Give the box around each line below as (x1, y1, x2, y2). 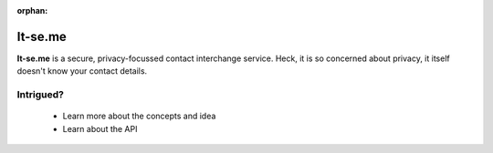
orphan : (16, 5, 48, 15)
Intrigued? (16, 88, 64, 101)
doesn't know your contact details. (16, 66, 148, 76)
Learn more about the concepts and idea (62, 110, 216, 122)
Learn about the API (62, 123, 138, 134)
